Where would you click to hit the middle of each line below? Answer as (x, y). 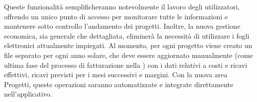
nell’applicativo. (28, 94)
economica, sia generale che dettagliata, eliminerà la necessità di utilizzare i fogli (127, 35)
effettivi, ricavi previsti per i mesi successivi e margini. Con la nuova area (116, 75)
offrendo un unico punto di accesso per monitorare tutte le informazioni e (116, 16)
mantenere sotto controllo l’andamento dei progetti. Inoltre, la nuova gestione (122, 26)
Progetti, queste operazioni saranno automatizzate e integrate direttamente (119, 84)
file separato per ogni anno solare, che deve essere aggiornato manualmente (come (128, 55)
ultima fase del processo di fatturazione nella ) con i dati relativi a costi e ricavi (126, 65)
